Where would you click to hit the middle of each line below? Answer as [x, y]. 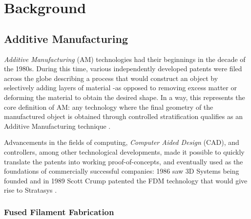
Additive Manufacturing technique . [57, 126]
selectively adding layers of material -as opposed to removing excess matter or [120, 88]
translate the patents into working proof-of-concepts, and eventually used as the [124, 161]
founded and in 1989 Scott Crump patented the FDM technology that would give [126, 180]
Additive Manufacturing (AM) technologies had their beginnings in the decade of [125, 59]
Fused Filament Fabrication [59, 211]
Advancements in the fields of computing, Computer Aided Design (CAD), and [122, 142]
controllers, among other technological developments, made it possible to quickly [124, 151]
